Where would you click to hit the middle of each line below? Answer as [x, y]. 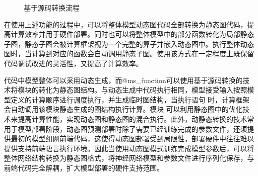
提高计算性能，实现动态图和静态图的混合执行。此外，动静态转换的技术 [132, 119]
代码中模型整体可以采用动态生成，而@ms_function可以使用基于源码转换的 [123, 80]
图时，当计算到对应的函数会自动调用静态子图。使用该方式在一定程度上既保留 [129, 53]
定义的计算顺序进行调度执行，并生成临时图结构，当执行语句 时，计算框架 [130, 99]
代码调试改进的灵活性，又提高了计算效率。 [73, 63]
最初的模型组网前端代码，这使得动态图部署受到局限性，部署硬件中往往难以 [132, 138]
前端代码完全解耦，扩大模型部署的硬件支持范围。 [84, 167]
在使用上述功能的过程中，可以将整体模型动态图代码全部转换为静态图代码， [126, 24]
